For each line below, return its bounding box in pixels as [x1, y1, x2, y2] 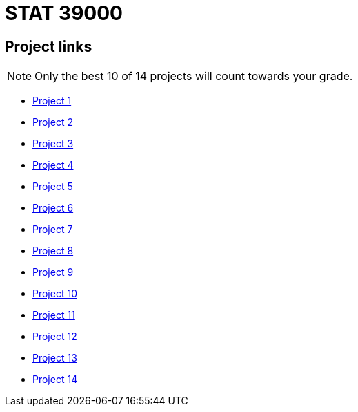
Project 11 [32, 309, 75, 321]
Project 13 [32, 352, 77, 364]
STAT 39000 [5, 1, 123, 25]
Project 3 [32, 138, 74, 150]
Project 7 [32, 223, 73, 236]
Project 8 [32, 245, 74, 257]
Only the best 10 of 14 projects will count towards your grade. [34, 69, 353, 84]
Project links [5, 37, 92, 55]
